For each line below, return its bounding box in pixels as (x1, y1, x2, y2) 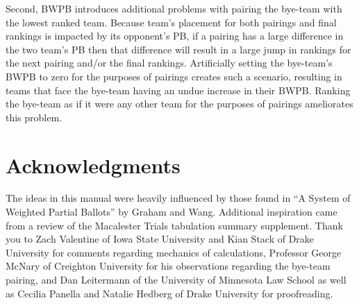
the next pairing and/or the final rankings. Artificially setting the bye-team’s (6, 55, 333, 70)
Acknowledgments (6, 150, 181, 179)
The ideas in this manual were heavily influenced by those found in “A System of (6, 191, 351, 205)
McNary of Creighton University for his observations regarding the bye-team (6, 259, 331, 273)
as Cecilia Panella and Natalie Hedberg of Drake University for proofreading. (6, 286, 333, 300)
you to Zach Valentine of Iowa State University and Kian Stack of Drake (6, 232, 315, 246)
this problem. (6, 110, 62, 124)
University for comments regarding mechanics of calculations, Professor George (6, 245, 342, 259)
